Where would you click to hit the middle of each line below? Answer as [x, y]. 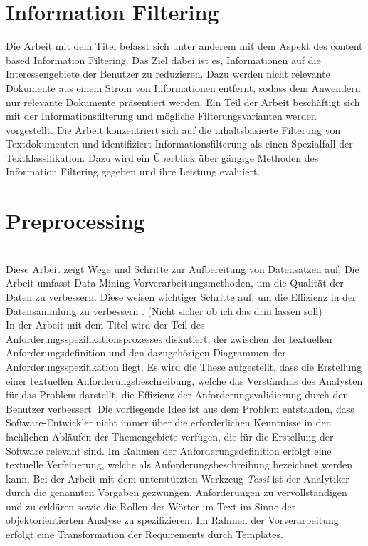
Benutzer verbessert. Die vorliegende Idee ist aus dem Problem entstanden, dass [180, 408]
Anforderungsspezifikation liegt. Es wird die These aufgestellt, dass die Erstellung [184, 366]
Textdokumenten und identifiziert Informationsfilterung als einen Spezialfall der [179, 144]
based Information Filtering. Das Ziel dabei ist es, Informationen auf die [163, 60]
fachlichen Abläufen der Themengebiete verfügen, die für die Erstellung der [170, 436]
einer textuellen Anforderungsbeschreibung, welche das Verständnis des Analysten [184, 380]
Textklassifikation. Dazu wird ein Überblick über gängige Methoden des [162, 157]
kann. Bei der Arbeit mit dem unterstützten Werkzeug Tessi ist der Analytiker [178, 478]
